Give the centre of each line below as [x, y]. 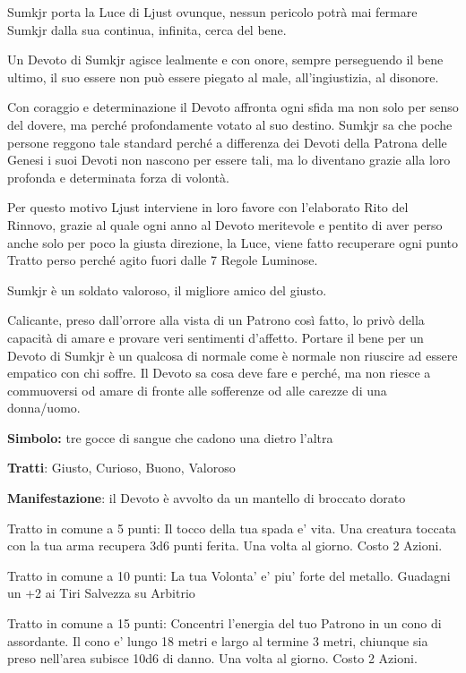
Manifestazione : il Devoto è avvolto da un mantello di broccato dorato [207, 498]
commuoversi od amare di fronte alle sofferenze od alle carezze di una [197, 390]
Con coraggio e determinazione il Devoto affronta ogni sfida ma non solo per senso [233, 107]
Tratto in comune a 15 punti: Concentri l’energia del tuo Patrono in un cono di [224, 623]
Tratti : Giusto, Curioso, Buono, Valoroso [121, 468]
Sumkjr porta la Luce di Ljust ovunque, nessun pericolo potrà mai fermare [212, 12]
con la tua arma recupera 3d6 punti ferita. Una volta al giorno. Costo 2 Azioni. [225, 545]
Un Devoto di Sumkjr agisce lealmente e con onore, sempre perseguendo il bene [225, 60]
